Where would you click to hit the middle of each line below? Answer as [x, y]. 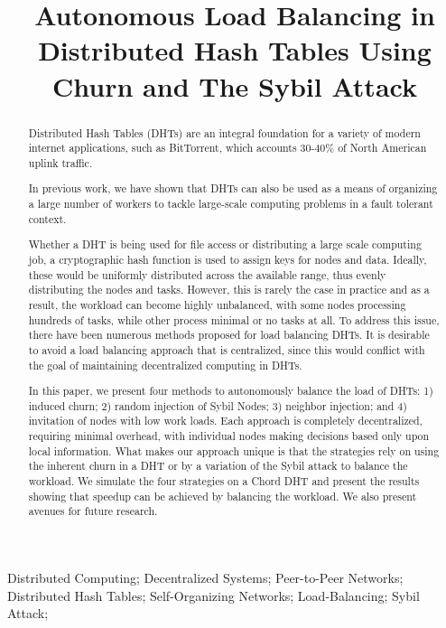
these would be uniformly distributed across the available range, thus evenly [207, 274]
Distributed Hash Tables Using [235, 50]
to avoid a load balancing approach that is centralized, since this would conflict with [227, 349]
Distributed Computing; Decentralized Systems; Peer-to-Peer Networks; [205, 577]
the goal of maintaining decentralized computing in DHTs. [165, 365]
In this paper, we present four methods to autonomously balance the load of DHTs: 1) [231, 391]
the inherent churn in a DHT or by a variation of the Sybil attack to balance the [218, 466]
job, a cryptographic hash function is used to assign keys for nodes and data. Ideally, [228, 259]
